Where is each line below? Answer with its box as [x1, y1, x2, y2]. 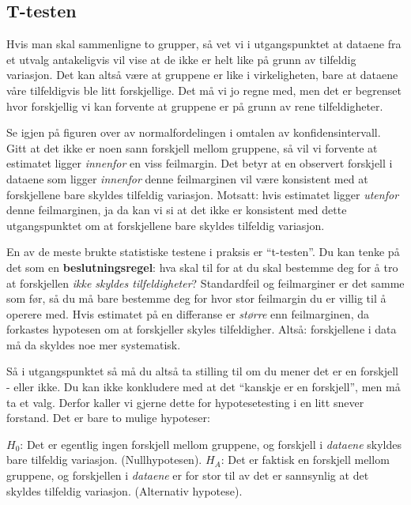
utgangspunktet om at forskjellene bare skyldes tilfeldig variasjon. [6, 217, 325, 233]
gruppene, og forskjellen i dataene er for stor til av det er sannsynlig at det [6, 467, 369, 484]
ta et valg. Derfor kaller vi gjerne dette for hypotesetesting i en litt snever [6, 394, 364, 410]
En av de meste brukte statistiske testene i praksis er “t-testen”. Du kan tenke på [6, 243, 400, 260]
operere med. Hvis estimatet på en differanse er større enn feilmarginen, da [6, 305, 369, 322]
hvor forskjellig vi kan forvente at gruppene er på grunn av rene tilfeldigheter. [6, 97, 383, 114]
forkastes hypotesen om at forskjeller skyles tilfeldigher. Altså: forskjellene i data [6, 321, 397, 337]
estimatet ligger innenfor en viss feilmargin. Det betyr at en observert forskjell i [6, 155, 393, 171]
